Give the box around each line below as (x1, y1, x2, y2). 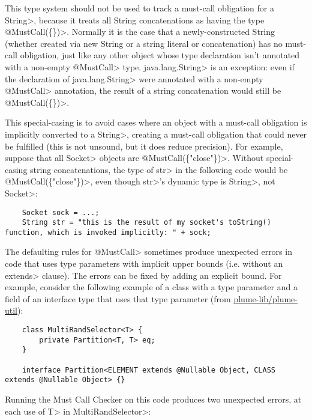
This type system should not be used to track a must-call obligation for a (5, 2, 274, 14)
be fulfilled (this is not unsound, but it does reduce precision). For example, (5, 139, 283, 152)
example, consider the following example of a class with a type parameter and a (5, 281, 298, 293)
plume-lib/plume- (233, 292, 298, 305)
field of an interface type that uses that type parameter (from (5, 292, 231, 305)
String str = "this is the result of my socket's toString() (22, 218, 271, 227)
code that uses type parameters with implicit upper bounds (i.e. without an (5, 257, 283, 270)
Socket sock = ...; (22, 208, 100, 217)
